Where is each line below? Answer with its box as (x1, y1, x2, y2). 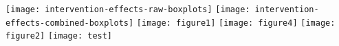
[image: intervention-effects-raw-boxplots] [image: (6, 5, 250, 14)
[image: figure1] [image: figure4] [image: (136, 18, 336, 28)
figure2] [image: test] (6, 31, 113, 41)
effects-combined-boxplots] (6, 18, 134, 28)
